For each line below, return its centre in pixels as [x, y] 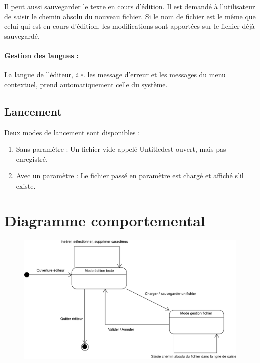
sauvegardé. [22, 35]
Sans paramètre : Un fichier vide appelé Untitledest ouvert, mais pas [121, 149]
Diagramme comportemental [105, 220]
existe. [26, 185]
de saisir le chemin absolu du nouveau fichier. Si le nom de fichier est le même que [130, 16]
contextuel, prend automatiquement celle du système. [86, 84]
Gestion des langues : [42, 55]
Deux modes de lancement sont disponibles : [72, 132]
